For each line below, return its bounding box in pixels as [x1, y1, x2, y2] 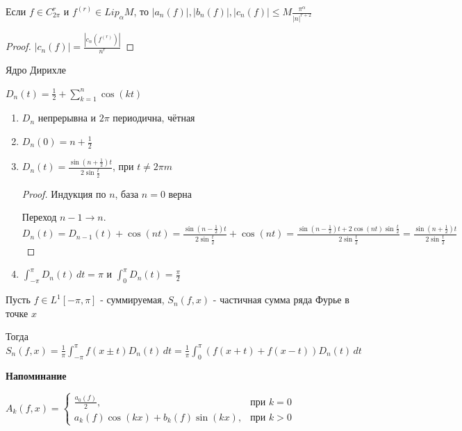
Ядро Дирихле [6, 62, 66, 77]
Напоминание [6, 368, 67, 382]
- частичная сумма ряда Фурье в [213, 292, 349, 307]
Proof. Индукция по [22, 186, 106, 201]
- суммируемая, [100, 292, 165, 307]
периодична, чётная [113, 110, 195, 125]
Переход [22, 210, 57, 224]
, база [115, 186, 139, 201]
